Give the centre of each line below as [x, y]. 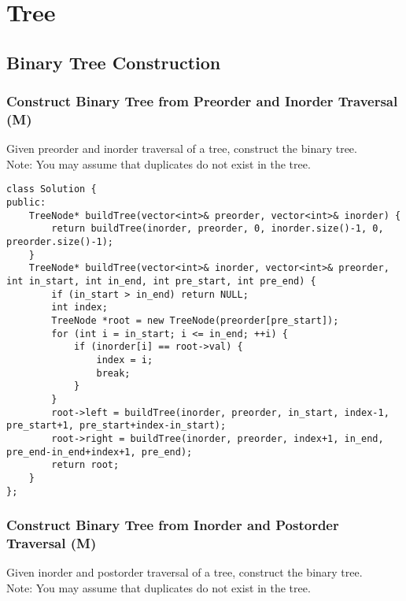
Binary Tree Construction [114, 62]
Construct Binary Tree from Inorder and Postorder [173, 525]
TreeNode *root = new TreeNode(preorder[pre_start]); [195, 321]
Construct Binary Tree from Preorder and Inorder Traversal [202, 101]
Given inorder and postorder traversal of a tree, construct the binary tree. [185, 572]
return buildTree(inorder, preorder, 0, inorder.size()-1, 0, [218, 229]
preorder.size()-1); [60, 242]
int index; [79, 308]
